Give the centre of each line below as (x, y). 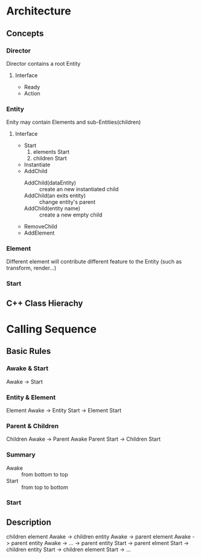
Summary (21, 455)
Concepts (25, 33)
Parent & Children (33, 426)
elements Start (51, 152)
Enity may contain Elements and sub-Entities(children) (74, 122)
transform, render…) (31, 268)
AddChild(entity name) (52, 209)
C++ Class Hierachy (45, 303)
